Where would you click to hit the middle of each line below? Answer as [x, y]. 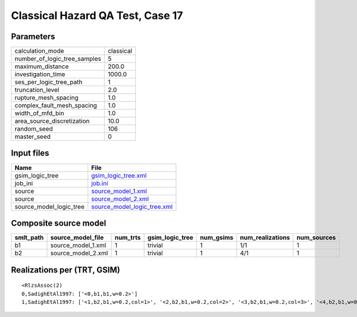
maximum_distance [42, 66]
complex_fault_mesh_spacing [56, 106]
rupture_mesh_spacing [46, 98]
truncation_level [37, 90]
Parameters [33, 37]
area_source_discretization [52, 121]
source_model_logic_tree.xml [132, 207]
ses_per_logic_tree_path [48, 82]
